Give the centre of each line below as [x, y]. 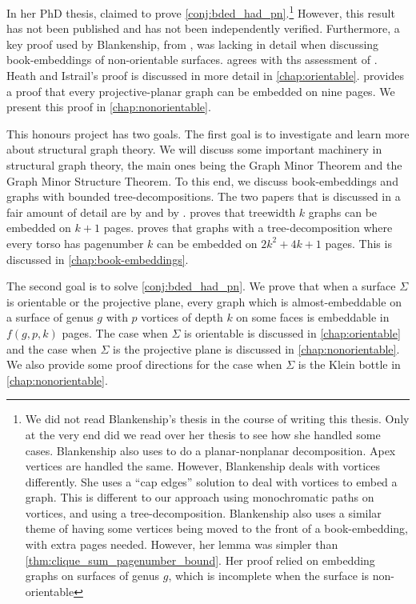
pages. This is [358, 243]
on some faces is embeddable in [313, 317]
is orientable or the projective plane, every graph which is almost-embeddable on [204, 301]
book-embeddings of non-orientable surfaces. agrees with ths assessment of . [192, 60]
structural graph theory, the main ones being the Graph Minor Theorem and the [204, 165]
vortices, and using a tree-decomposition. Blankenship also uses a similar [203, 512]
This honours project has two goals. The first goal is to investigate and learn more [208, 133]
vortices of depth [182, 317]
